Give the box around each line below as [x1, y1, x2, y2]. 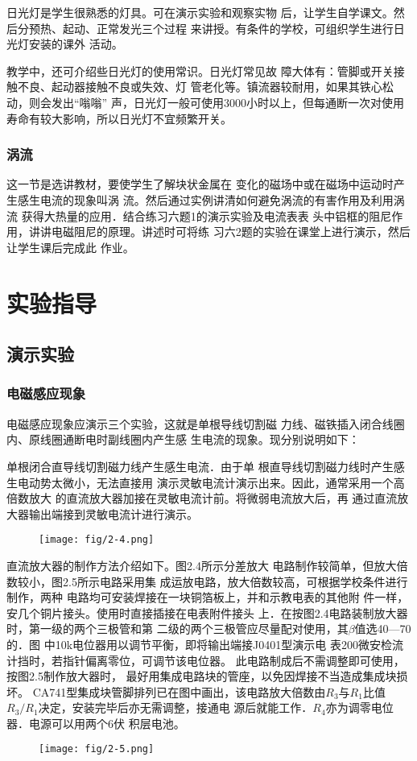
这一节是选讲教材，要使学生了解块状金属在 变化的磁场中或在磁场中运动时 [6, 176, 394, 192]
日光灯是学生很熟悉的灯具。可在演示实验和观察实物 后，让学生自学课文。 [6, 4, 394, 20]
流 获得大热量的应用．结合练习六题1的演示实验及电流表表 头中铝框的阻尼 [6, 207, 392, 224]
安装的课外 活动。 [28, 35, 123, 52]
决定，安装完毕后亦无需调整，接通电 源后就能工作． [38, 699, 313, 716]
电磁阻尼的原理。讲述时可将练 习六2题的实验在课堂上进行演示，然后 [51, 223, 411, 240]
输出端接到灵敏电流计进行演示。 [28, 505, 198, 522]
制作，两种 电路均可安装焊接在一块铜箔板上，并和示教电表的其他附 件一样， [6, 589, 409, 606]
